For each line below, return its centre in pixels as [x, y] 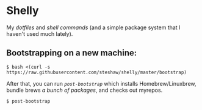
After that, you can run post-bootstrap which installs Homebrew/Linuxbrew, [101, 83]
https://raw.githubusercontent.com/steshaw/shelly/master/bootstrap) [97, 72]
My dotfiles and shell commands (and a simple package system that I [93, 27]
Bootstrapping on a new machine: [72, 53]
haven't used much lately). [40, 33]
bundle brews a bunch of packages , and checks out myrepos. [85, 90]
